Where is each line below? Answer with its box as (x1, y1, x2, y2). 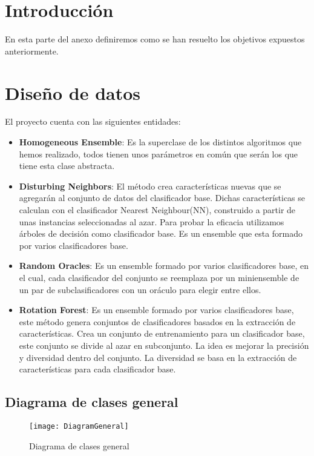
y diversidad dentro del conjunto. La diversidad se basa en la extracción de (19, 351, 297, 363)
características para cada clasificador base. (19, 363, 176, 375)
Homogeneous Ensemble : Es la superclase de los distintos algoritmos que (19, 136, 302, 148)
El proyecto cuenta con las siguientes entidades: (5, 115, 181, 128)
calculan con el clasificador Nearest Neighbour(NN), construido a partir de (19, 203, 296, 216)
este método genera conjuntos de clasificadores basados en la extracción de (19, 315, 296, 328)
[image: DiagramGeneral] (29, 421, 129, 431)
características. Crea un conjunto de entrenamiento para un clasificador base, (19, 327, 305, 340)
